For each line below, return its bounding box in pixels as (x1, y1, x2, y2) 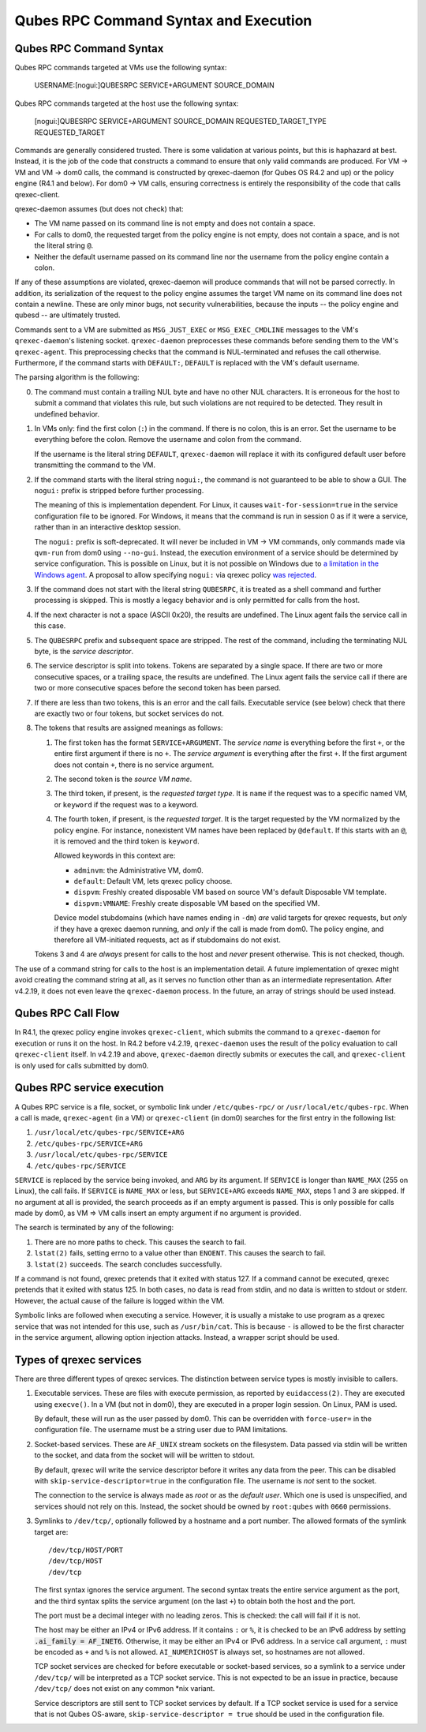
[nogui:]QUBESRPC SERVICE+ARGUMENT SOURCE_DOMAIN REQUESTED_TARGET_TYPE (34, 117, 327, 126)
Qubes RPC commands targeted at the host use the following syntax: (14, 99, 239, 108)
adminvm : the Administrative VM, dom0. (73, 865, 204, 875)
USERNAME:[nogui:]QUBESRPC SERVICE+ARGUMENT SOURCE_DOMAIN (34, 80, 275, 90)
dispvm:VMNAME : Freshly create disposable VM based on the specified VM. (73, 898, 320, 907)
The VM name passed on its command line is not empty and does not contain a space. (34, 219, 316, 228)
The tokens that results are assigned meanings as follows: (34, 723, 223, 733)
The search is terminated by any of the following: (14, 1223, 174, 1233)
